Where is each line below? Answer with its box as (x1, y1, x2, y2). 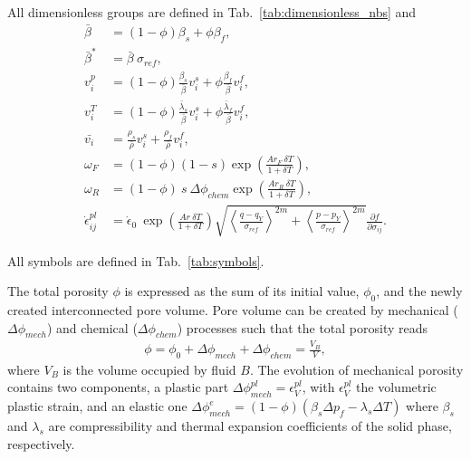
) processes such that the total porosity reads (177, 318, 428, 337)
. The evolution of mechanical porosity (249, 359, 464, 378)
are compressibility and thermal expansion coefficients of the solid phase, (48, 416, 452, 435)
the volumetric (356, 378, 437, 397)
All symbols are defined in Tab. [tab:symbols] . (7, 251, 264, 270)
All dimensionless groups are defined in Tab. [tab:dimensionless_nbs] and (7, 3, 417, 21)
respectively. (7, 434, 75, 453)
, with (302, 378, 335, 397)
